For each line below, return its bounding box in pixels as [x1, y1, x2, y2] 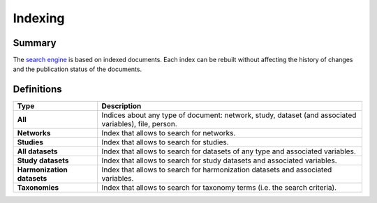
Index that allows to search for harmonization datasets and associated [101, 165, 332, 174]
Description [101, 101, 142, 111]
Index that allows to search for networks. [101, 128, 236, 138]
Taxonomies [17, 183, 59, 193]
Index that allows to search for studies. [101, 137, 230, 147]
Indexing [13, 10, 66, 26]
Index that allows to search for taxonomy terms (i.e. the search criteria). [101, 183, 337, 193]
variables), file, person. [101, 119, 177, 129]
